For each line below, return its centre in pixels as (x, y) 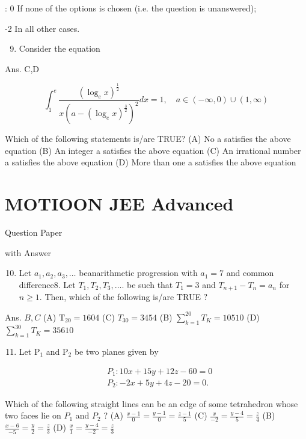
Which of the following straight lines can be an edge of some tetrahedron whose (151, 403)
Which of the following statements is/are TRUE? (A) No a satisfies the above (148, 139)
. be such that (147, 284)
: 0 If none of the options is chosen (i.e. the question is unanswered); (131, 8)
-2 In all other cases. (42, 28)
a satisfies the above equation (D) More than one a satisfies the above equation (151, 162)
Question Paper (34, 232)
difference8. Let (47, 284)
